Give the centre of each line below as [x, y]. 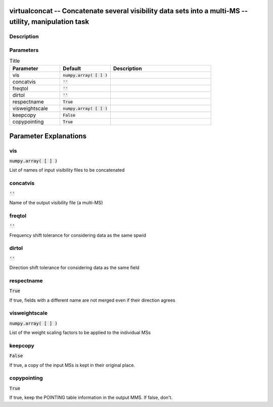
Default [72, 68]
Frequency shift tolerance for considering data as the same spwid [78, 235]
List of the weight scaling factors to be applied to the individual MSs [80, 332]
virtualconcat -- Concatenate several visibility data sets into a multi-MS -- [128, 11]
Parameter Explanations [48, 136]
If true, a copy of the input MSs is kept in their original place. [72, 365]
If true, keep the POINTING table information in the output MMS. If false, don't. [91, 397]
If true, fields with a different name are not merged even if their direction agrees [92, 300]
